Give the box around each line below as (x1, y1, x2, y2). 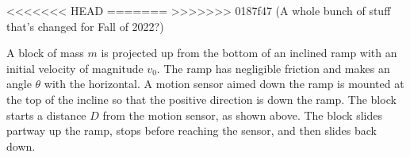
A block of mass (6, 44, 84, 61)
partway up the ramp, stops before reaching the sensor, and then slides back (6, 122, 377, 139)
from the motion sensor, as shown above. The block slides (102, 106, 382, 123)
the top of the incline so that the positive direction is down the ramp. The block (6, 90, 397, 107)
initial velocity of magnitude (6, 59, 144, 76)
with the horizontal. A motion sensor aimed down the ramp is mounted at (44, 75, 404, 92)
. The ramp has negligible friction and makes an (156, 59, 390, 76)
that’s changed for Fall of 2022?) (6, 17, 164, 34)
